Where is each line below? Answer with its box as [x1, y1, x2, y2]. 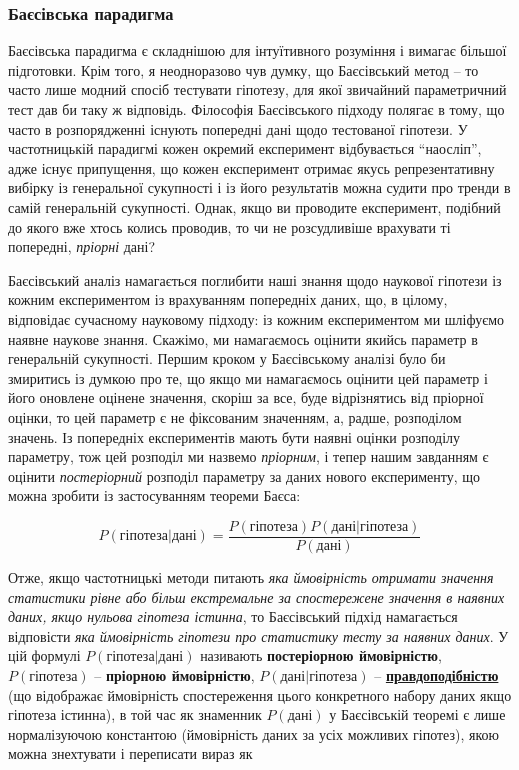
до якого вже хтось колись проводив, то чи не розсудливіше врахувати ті [8, 216, 451, 237]
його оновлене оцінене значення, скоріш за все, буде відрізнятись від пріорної [8, 387, 484, 408]
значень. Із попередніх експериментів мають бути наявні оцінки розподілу [8, 426, 461, 447]
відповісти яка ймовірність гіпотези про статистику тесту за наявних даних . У [8, 625, 509, 646]
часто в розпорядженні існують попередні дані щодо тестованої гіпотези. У [8, 118, 468, 139]
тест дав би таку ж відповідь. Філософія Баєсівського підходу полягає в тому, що [8, 99, 505, 119]
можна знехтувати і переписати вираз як [8, 743, 253, 764]
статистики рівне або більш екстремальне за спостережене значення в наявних [8, 586, 505, 607]
